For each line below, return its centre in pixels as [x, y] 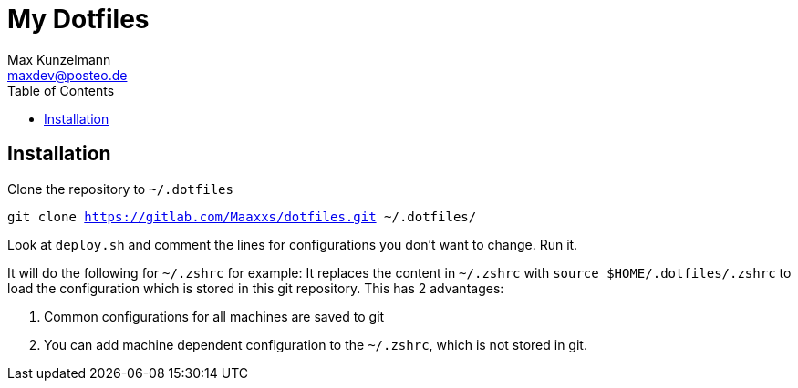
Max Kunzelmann [59, 59]
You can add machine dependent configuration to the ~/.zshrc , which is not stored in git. [316, 344]
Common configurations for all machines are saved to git [214, 316]
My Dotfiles [78, 19]
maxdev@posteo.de [67, 75]
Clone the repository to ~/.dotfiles [120, 189]
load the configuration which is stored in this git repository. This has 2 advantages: [256, 288]
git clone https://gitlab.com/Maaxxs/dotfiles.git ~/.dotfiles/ [242, 216]
